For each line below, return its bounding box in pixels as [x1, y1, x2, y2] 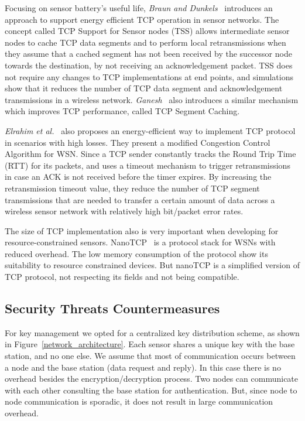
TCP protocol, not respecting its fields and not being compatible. [5, 271, 239, 283]
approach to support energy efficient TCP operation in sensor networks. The [5, 13, 279, 25]
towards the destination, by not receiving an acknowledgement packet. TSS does [5, 59, 293, 71]
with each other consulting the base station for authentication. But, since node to [5, 384, 297, 396]
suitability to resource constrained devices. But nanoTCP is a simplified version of [5, 259, 300, 271]
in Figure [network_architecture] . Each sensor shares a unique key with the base [5, 338, 295, 350]
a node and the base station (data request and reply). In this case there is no [5, 361, 281, 373]
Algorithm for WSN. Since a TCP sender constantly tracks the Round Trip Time [5, 148, 296, 160]
